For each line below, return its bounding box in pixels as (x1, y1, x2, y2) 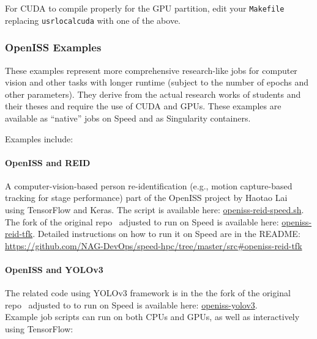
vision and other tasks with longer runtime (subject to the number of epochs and (5, 76, 309, 89)
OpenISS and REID (5, 156, 91, 169)
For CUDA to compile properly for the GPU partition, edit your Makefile (5, 2, 285, 14)
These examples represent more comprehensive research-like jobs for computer (5, 64, 297, 76)
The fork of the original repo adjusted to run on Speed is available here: (5, 215, 279, 228)
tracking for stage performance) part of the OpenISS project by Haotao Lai (5, 191, 288, 204)
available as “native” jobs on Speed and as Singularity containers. (5, 111, 251, 124)
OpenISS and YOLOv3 (5, 263, 103, 276)
